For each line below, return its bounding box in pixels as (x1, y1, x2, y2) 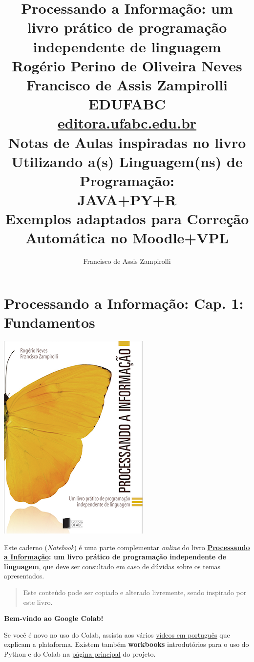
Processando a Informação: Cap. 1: (4, 293, 244, 313)
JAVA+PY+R (77, 190, 177, 210)
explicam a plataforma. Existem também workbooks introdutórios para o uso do (4, 639, 249, 649)
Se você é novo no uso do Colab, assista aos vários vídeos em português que (4, 629, 230, 640)
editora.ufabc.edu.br (57, 113, 197, 133)
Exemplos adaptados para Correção (5, 209, 249, 229)
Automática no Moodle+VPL (25, 228, 229, 248)
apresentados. (4, 571, 44, 581)
